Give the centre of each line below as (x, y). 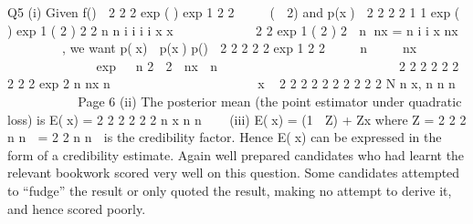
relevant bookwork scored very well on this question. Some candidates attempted (234, 173)
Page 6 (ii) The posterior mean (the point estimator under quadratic (270, 101)
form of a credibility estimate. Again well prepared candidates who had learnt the (236, 154)
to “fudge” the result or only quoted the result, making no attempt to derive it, (230, 190)
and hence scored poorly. (77, 208)
